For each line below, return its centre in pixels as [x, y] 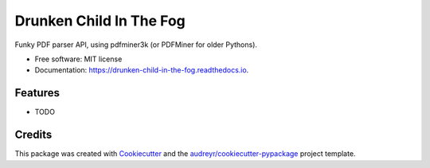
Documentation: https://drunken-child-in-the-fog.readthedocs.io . [142, 70]
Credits [33, 135]
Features [37, 93]
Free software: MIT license [78, 59]
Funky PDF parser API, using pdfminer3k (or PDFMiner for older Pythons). [136, 45]
